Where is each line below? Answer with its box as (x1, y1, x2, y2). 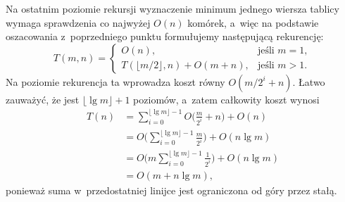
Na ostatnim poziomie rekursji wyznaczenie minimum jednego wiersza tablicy (6, 1, 339, 15)
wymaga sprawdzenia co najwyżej (6, 15, 151, 30)
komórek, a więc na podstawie (187, 15, 319, 30)
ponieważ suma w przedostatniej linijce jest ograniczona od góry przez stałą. (6, 182, 337, 197)
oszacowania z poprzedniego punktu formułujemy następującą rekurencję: (6, 29, 324, 44)
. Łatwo (292, 74, 325, 89)
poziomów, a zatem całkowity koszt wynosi (133, 91, 320, 106)
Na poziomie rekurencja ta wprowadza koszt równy (6, 74, 225, 89)
